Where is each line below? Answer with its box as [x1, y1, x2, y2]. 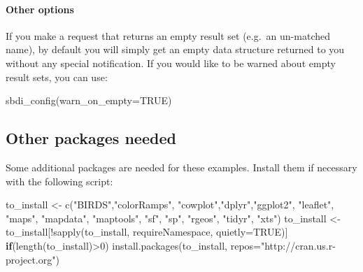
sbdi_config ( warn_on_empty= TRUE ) [6, 93, 172, 108]
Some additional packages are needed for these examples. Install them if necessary [6, 159, 357, 174]
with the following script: [6, 173, 113, 188]
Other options [6, 1, 74, 16]
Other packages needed [6, 127, 176, 149]
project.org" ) [6, 252, 59, 266]
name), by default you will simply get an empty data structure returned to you [6, 42, 345, 57]
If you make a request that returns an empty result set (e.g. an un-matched [6, 28, 330, 43]
